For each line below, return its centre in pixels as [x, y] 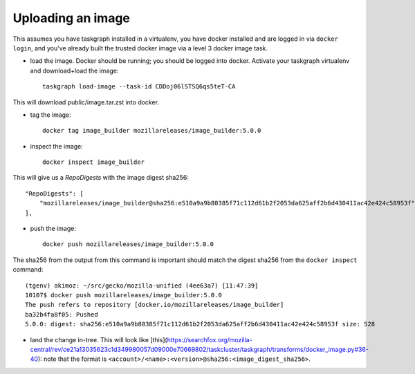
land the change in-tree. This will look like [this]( [99, 339]
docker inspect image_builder [94, 162]
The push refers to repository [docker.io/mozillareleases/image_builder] [155, 305]
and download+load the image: [74, 71]
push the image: [53, 229]
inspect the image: [56, 146]
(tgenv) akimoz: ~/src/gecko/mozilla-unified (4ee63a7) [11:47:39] [142, 286]
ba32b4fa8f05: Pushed [62, 314]
